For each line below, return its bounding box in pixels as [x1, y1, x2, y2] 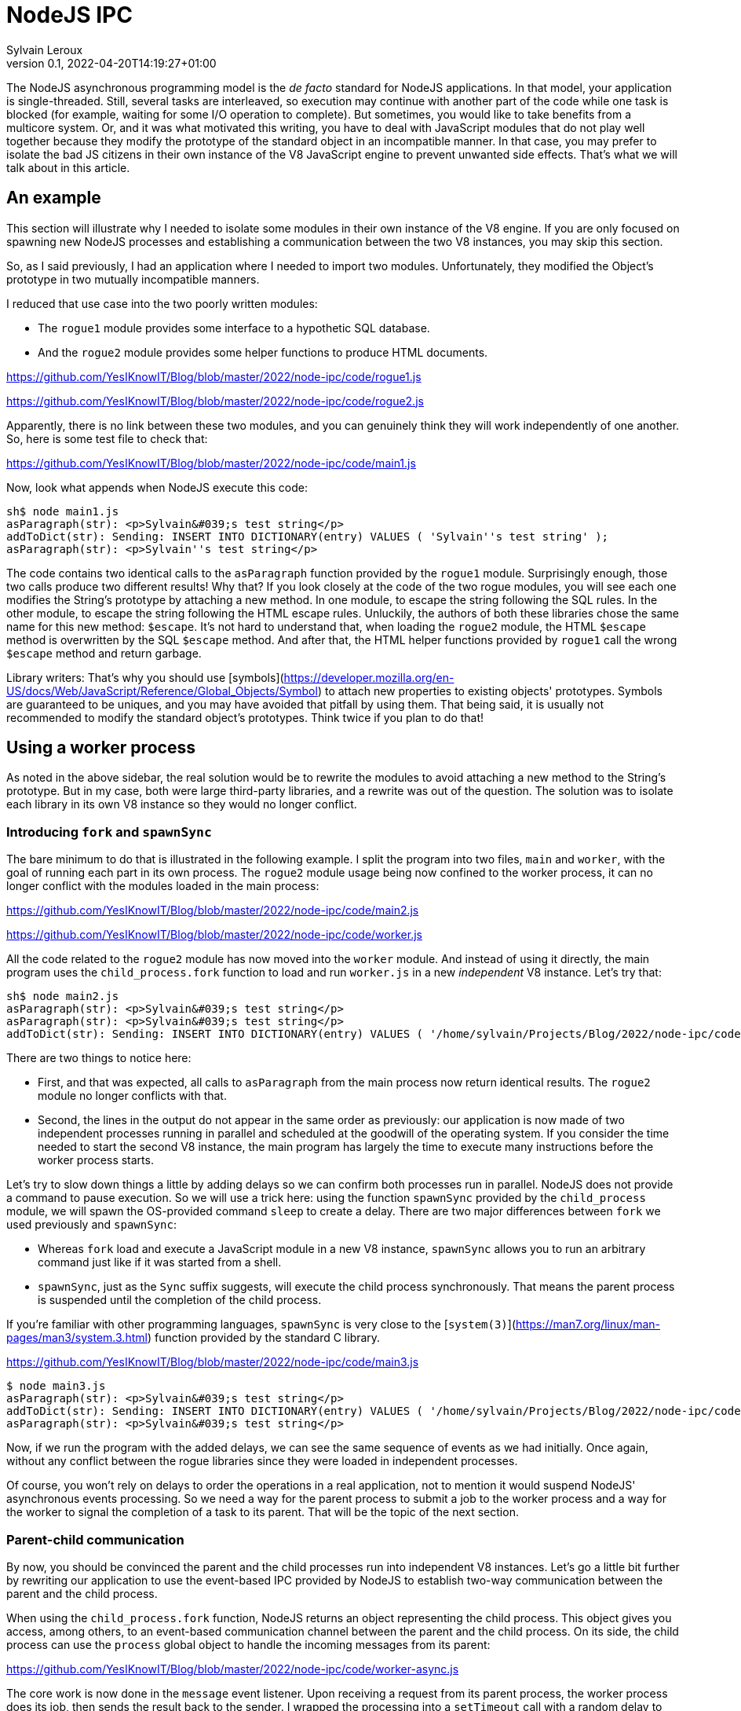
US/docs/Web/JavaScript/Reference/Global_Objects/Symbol [6, 683, 318, 698]
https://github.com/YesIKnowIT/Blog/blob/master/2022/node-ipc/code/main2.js [6, 903, 419, 918]
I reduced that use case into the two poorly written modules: [6, 296, 318, 310]
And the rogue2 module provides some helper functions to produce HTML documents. [38, 345, 488, 359]
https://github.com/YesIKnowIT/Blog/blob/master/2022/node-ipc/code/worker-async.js [6, 1662, 459, 1676]
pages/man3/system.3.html [6, 1331, 148, 1345]
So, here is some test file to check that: [6, 431, 208, 445]
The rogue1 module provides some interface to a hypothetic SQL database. [38, 321, 430, 335]
